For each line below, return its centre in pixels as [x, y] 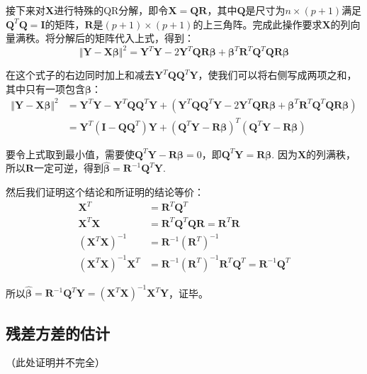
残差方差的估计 [58, 332]
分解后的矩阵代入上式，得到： [124, 38]
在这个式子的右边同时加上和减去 [80, 75]
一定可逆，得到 [69, 168]
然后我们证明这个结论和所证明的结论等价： [105, 191]
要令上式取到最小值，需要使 [70, 154]
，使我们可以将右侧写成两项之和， [277, 75]
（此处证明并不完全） [55, 362]
